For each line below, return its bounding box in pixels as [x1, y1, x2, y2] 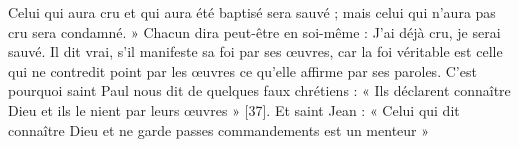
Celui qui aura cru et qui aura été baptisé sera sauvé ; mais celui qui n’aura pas [8, 2, 496, 22]
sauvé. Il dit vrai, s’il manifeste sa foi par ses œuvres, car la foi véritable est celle [8, 41, 503, 62]
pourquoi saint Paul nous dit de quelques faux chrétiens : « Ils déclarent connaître [8, 80, 511, 101]
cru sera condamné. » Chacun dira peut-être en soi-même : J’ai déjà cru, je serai [8, 21, 501, 42]
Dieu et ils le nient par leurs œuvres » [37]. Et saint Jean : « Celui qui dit [8, 99, 460, 120]
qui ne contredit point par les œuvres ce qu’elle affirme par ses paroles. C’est [8, 60, 477, 81]
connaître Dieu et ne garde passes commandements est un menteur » [8, 119, 430, 140]
